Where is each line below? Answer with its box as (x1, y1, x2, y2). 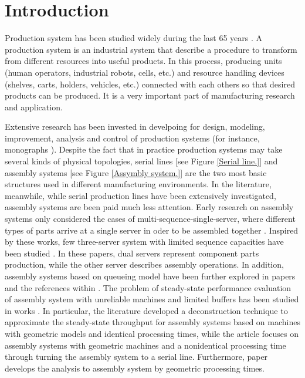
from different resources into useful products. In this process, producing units (5, 55, 282, 67)
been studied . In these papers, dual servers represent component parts (5, 247, 259, 259)
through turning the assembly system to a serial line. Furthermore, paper (5, 350, 268, 363)
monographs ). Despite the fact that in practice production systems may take (5, 143, 283, 156)
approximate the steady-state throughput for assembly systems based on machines (5, 316, 300, 328)
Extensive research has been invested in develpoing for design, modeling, (5, 120, 265, 133)
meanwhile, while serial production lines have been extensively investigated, (5, 189, 276, 201)
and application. (5, 100, 63, 113)
